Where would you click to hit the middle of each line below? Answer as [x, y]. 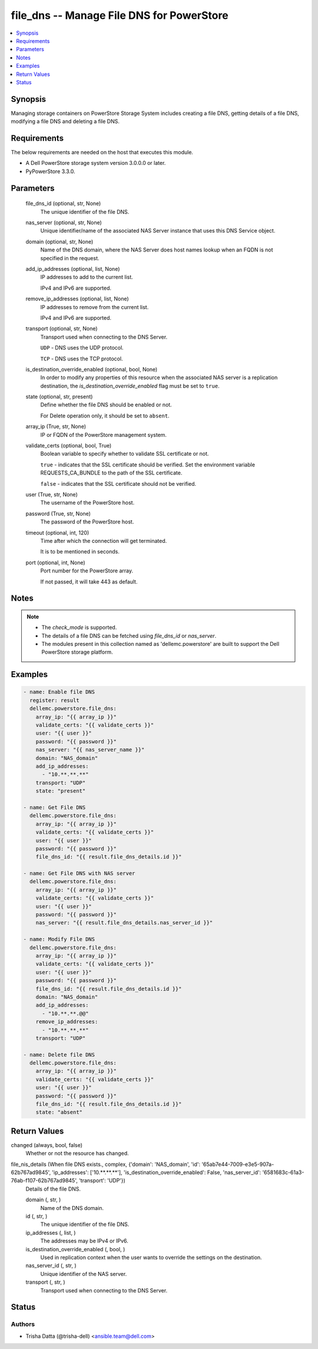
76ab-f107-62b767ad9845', [44, 1181]
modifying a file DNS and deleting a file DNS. [65, 121]
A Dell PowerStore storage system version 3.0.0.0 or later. [96, 163]
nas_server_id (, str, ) [51, 1265]
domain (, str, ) [43, 1200]
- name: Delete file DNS [59, 1055]
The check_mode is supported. [79, 628]
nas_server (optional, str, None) [64, 223]
